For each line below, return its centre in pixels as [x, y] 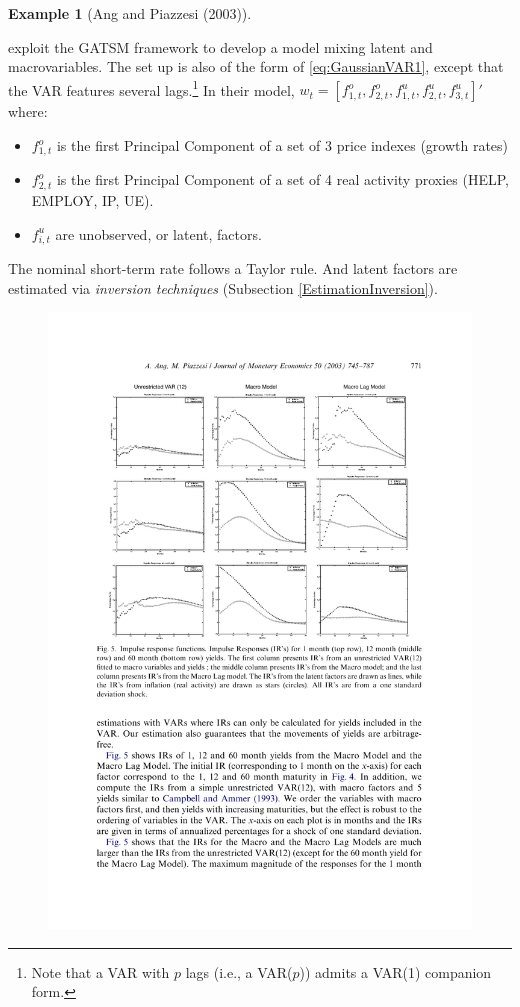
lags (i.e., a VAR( [239, 971]
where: [28, 111]
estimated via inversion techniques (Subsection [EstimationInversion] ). [223, 287]
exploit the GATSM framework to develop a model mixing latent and [220, 46]
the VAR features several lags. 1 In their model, [151, 88]
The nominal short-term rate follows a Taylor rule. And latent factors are [233, 268]
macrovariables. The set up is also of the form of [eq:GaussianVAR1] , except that [256, 66]
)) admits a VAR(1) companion [395, 971]
